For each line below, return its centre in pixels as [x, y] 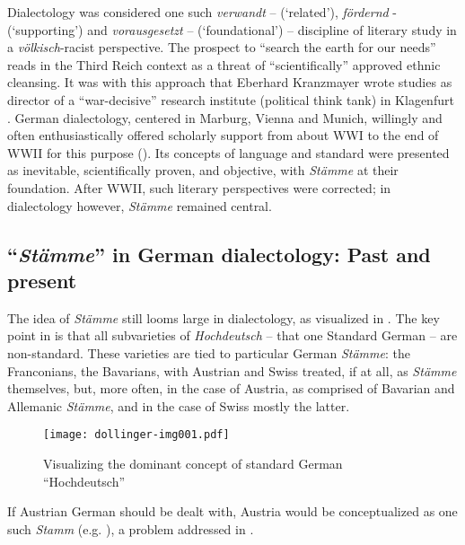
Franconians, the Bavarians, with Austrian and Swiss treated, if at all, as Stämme [232, 370]
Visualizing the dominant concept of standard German [193, 463]
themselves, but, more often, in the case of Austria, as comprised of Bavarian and [231, 388]
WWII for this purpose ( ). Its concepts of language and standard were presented [228, 152]
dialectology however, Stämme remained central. [140, 205]
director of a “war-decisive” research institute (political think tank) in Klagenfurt [231, 99]
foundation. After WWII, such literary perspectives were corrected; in [199, 187]
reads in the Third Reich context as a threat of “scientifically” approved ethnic [224, 64]
